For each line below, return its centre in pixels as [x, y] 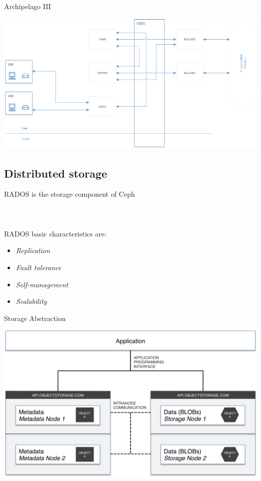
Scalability [31, 301]
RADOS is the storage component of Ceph [70, 194]
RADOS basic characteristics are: [55, 233]
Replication [33, 250]
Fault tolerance [38, 267]
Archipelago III [28, 6]
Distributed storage [56, 173]
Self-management [42, 284]
